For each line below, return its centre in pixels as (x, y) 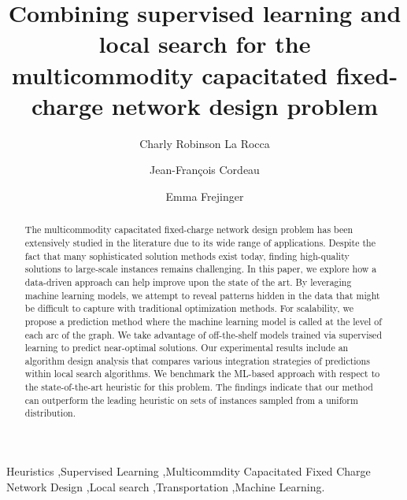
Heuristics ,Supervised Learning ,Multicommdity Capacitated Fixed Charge (189, 471)
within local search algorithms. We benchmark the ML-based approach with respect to (202, 374)
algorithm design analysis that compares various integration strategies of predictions (197, 360)
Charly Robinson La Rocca (205, 143)
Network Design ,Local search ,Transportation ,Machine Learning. (166, 486)
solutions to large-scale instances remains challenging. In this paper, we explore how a (201, 269)
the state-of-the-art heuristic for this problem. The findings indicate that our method (199, 387)
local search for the (205, 44)
